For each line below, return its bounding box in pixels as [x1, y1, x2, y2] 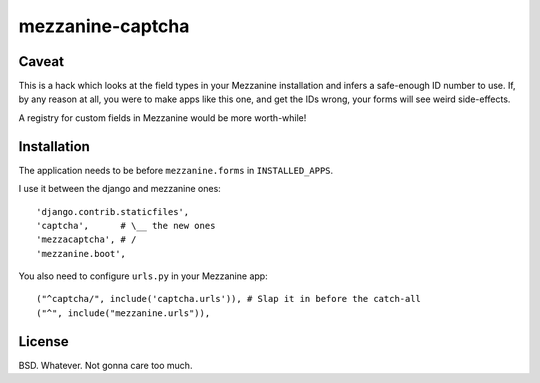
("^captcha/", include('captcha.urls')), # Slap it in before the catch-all [36, 293, 422, 305]
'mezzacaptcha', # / [36, 234, 137, 245]
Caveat [18, 53, 65, 70]
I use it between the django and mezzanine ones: [18, 183, 222, 195]
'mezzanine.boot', [36, 248, 127, 259]
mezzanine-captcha [18, 15, 190, 37]
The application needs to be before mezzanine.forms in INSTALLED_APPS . [18, 164, 334, 176]
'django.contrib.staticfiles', [36, 206, 190, 217]
